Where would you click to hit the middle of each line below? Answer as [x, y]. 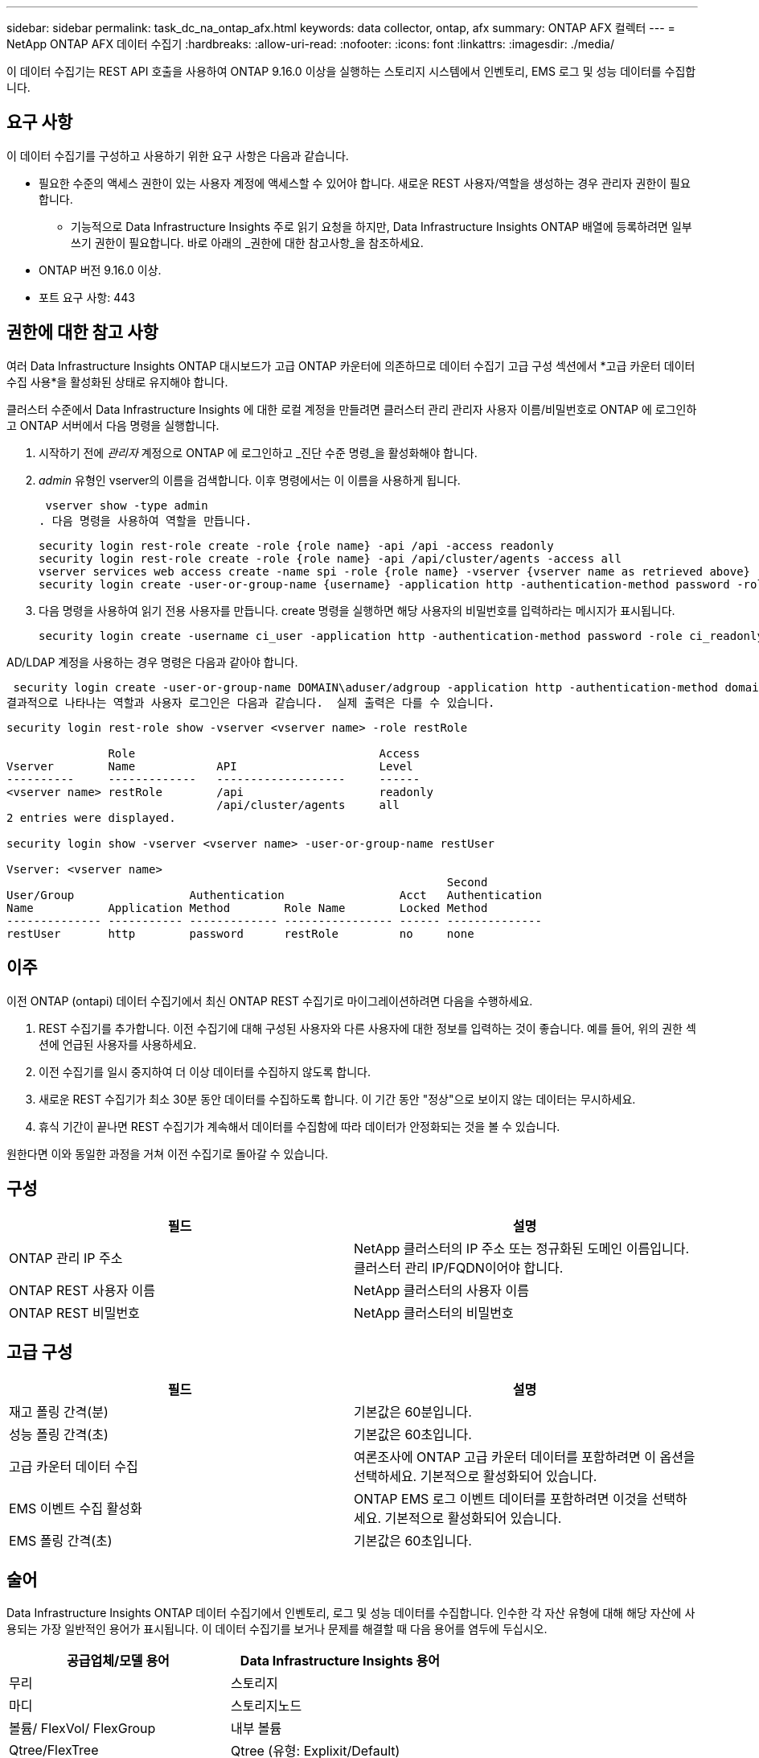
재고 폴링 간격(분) [59, 1412]
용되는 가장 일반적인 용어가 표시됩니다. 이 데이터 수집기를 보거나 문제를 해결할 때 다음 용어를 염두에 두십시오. [277, 1629]
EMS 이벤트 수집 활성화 [76, 1509]
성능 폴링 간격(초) [59, 1435]
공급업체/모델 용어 [118, 1661]
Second [467, 882]
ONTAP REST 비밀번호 [74, 1313]
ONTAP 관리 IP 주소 [66, 1259]
